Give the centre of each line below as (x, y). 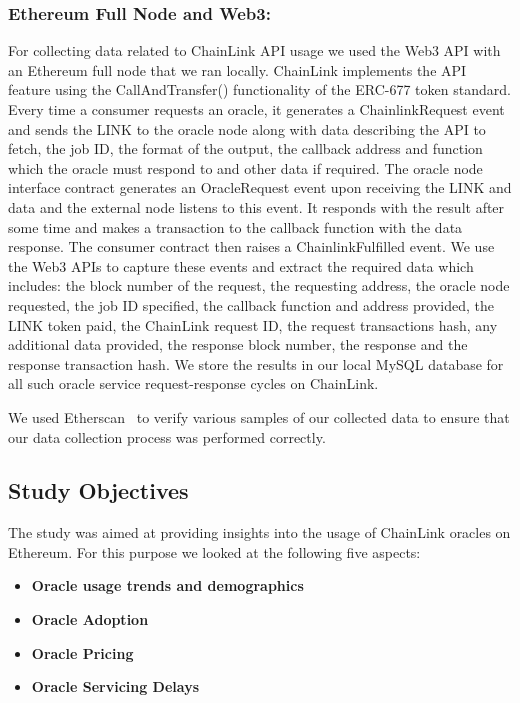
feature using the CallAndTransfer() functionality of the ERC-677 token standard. (259, 89)
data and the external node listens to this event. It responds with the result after (256, 206)
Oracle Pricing (82, 652)
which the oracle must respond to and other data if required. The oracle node (245, 167)
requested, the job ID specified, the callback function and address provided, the (251, 304)
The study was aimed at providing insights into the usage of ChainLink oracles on (259, 532)
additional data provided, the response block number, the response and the (238, 344)
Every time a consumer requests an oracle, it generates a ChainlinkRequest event (256, 109)
